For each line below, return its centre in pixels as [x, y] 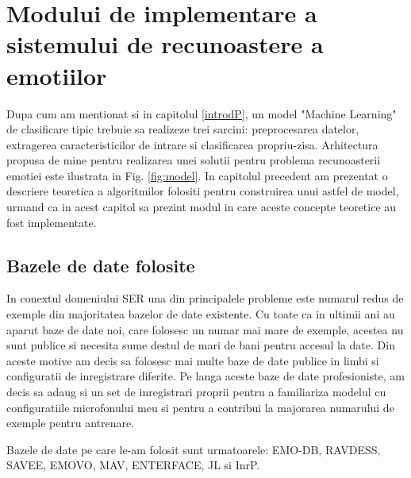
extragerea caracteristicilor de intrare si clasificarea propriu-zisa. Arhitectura [192, 144]
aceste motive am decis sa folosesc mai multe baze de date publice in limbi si [193, 360]
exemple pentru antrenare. [71, 423]
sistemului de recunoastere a [165, 44]
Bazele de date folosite [101, 265]
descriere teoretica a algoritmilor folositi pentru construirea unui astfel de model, [203, 191]
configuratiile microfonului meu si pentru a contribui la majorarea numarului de [200, 407]
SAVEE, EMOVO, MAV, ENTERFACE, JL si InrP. [133, 465]
